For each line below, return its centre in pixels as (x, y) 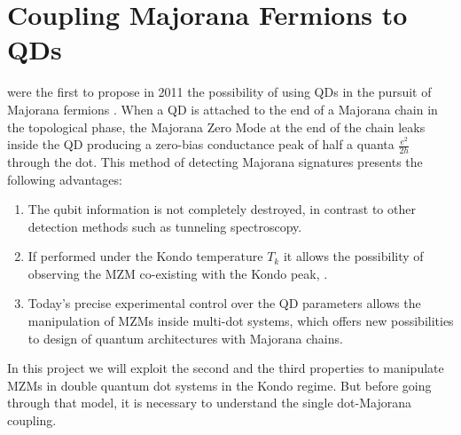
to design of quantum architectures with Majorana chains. (185, 338)
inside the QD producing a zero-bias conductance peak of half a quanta (201, 144)
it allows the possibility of (353, 256)
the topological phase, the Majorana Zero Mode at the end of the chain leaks (216, 127)
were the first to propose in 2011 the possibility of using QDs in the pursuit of (219, 92)
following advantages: (65, 179)
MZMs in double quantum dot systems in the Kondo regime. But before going (219, 385)
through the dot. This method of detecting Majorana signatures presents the (215, 161)
